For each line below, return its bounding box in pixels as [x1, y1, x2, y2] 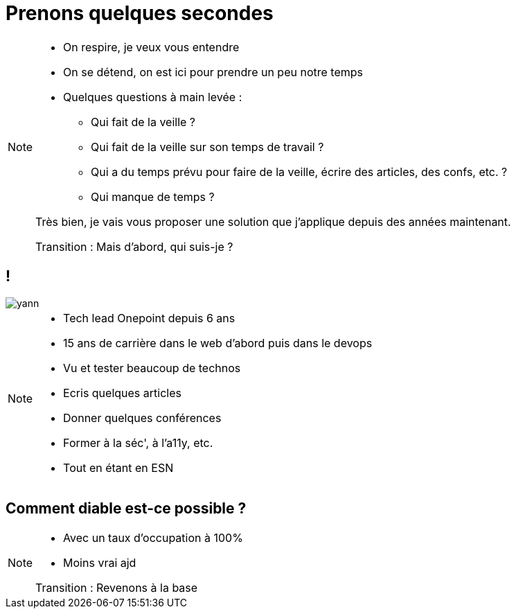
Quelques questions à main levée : [63, 89, 242, 104]
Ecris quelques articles [63, 385, 181, 400]
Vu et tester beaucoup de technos [63, 360, 241, 375]
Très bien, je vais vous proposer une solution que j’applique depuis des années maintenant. [35, 214, 511, 229]
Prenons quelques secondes [6, 1, 274, 25]
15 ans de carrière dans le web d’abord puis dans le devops [63, 335, 373, 350]
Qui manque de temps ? [91, 189, 215, 204]
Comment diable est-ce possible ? [6, 500, 247, 518]
